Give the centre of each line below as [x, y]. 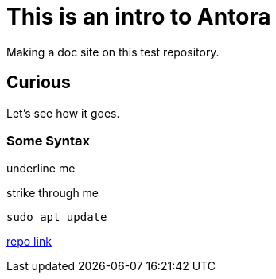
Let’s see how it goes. [63, 113]
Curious [39, 83]
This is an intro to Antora [139, 17]
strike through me [53, 193]
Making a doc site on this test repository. [113, 52]
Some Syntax [49, 140]
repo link [29, 242]
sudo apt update [57, 217]
